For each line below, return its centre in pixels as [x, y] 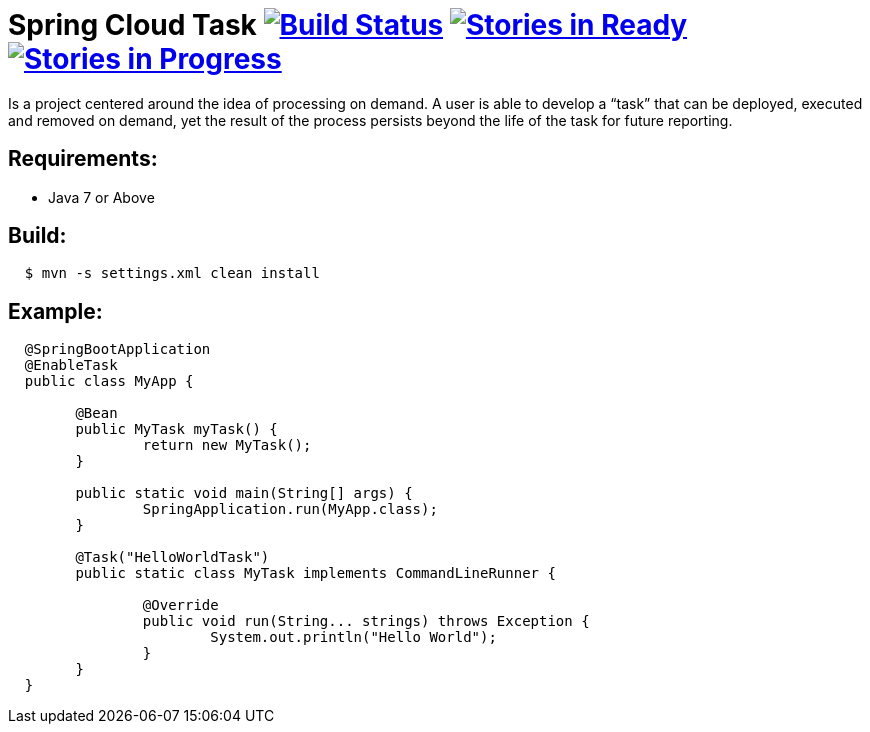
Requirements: [83, 159]
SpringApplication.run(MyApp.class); [290, 509]
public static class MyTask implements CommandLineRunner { [315, 573]
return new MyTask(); [227, 445]
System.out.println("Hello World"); [353, 637]
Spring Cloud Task [132, 25]
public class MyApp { [109, 381]
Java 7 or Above [101, 197]
